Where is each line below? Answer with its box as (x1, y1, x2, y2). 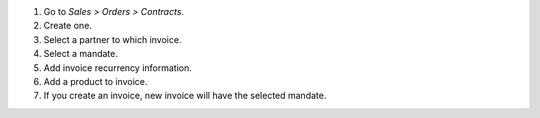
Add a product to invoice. (43, 75, 148, 87)
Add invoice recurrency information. (43, 61, 192, 74)
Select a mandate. (43, 48, 119, 60)
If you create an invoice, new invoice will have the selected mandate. (43, 90, 327, 102)
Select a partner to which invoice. (43, 33, 182, 45)
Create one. (43, 20, 92, 32)
